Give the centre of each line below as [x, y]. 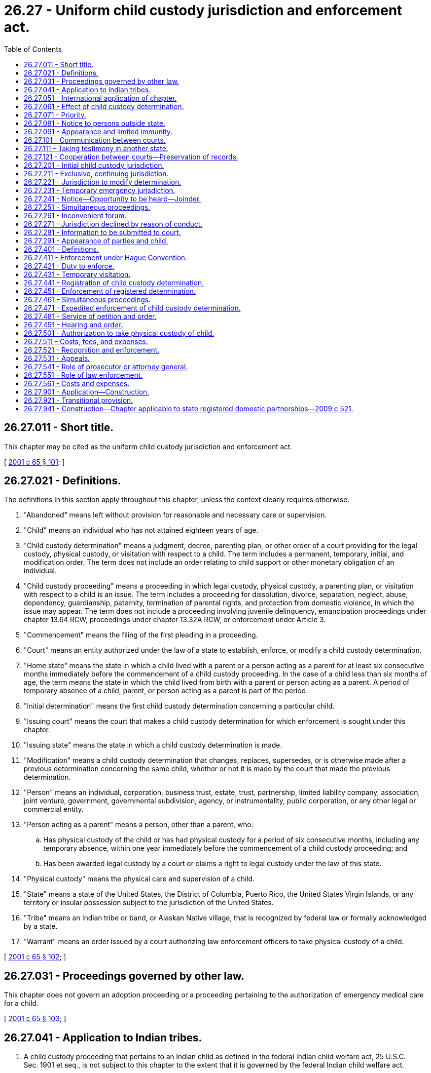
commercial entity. [54, 809]
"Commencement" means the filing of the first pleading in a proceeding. [141, 635]
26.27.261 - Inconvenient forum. [75, 215]
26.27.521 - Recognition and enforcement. [92, 350]
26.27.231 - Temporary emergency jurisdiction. [100, 190]
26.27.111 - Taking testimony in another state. [96, 148]
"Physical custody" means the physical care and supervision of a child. [139, 879]
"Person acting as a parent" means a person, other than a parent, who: [139, 825]
